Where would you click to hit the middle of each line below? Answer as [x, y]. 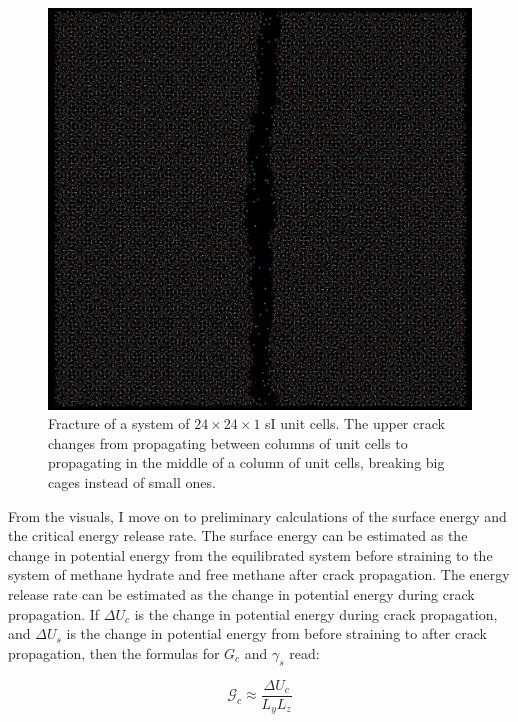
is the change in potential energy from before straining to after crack [276, 633]
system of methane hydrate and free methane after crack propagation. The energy [259, 574]
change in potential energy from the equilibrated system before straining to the [250, 554]
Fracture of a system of [119, 423]
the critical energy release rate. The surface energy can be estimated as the [238, 535]
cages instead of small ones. [132, 481]
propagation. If [54, 613]
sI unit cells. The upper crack [355, 423]
